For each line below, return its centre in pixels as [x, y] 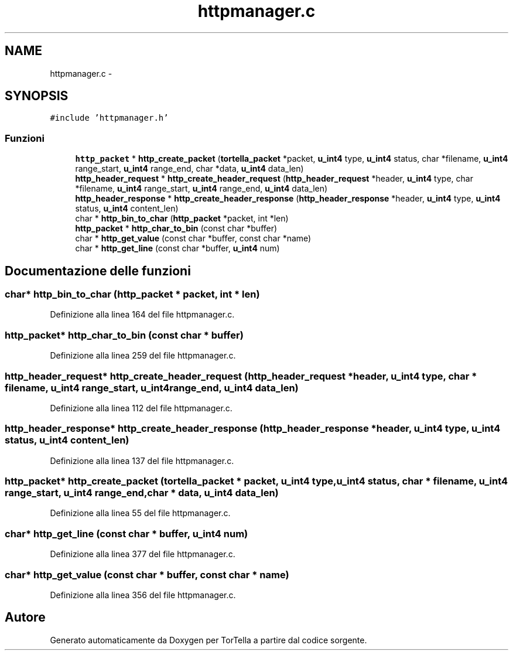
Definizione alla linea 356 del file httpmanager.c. [143, 595]
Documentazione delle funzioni [98, 271]
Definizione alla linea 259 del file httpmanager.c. [143, 356]
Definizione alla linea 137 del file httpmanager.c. [142, 460]
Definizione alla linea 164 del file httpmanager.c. [142, 315]
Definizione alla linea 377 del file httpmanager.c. [143, 554]
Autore [25, 618]
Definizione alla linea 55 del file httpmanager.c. [140, 513]
